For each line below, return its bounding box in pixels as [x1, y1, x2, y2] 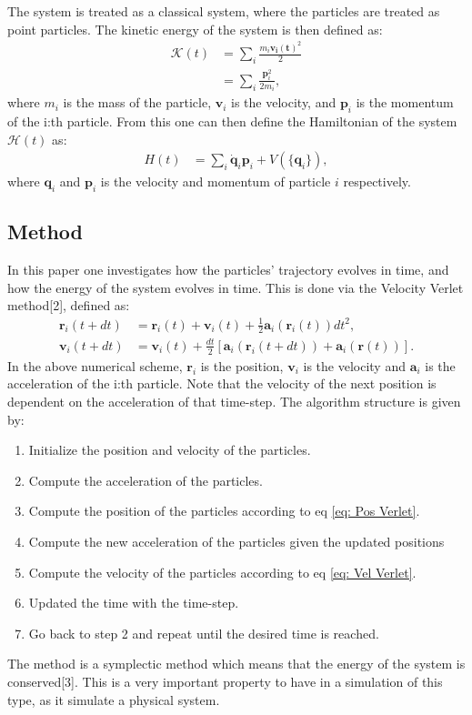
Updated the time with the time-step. [28, 593, 239, 612]
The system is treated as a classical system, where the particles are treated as [7, 2, 440, 20]
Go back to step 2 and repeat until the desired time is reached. [28, 623, 379, 642]
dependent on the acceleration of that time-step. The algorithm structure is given [7, 392, 461, 410]
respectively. [343, 172, 411, 191]
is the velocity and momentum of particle [100, 172, 331, 191]
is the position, [200, 356, 284, 375]
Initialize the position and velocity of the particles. [28, 440, 311, 459]
